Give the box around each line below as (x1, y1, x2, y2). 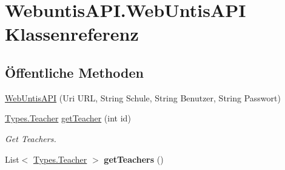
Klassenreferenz (5, 21, 139, 46)
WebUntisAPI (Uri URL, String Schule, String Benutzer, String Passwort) (5, 91, 281, 104)
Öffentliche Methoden (5, 63, 144, 81)
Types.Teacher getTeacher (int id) (5, 112, 131, 124)
